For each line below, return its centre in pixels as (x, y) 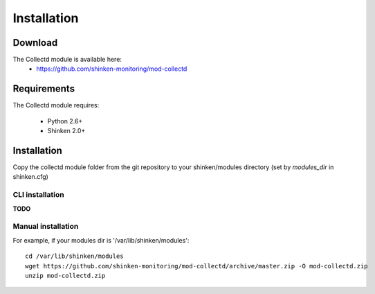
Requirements (44, 89)
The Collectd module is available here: (67, 60)
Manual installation (46, 227)
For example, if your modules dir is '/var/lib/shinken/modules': (101, 240)
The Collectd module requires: (56, 105)
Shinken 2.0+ (66, 131)
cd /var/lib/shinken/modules (74, 256)
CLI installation (39, 195)
